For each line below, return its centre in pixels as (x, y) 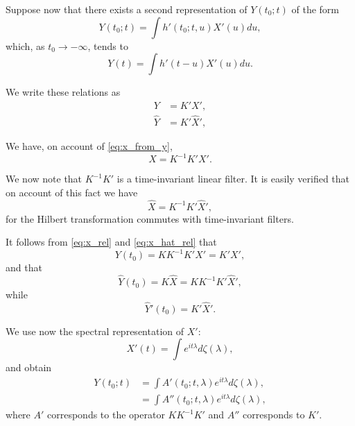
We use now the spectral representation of (95, 331)
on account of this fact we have (72, 192)
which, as (25, 45)
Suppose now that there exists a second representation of (127, 9)
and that (24, 267)
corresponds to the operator (106, 415)
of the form (315, 9)
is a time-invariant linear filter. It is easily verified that (233, 179)
